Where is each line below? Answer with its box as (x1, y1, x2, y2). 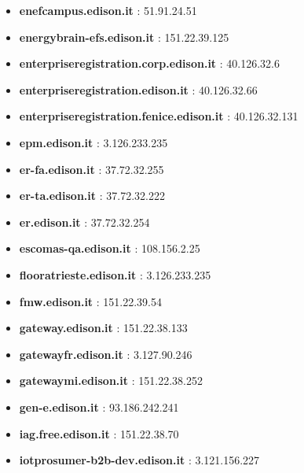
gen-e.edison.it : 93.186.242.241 (19, 398, 179, 415)
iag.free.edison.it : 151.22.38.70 (19, 425, 179, 442)
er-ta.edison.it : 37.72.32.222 (19, 187, 165, 204)
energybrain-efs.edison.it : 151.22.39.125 (19, 28, 229, 45)
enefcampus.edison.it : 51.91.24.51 (19, 2, 197, 18)
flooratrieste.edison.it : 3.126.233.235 (19, 266, 211, 283)
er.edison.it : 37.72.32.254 (19, 213, 150, 230)
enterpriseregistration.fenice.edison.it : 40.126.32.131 (19, 108, 299, 124)
